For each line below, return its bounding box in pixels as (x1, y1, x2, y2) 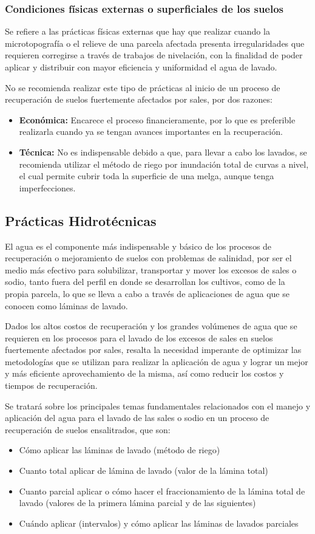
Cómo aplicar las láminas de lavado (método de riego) (19, 443, 220, 456)
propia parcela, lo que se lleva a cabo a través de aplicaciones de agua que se (5, 287, 290, 300)
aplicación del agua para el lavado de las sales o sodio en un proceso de (5, 411, 269, 424)
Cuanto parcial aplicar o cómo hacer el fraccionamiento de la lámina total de (19, 484, 305, 497)
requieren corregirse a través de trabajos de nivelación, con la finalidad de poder (5, 49, 303, 61)
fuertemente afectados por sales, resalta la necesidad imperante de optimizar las (5, 343, 302, 356)
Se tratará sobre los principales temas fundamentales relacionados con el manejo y (5, 399, 311, 412)
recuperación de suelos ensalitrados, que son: (5, 423, 171, 436)
